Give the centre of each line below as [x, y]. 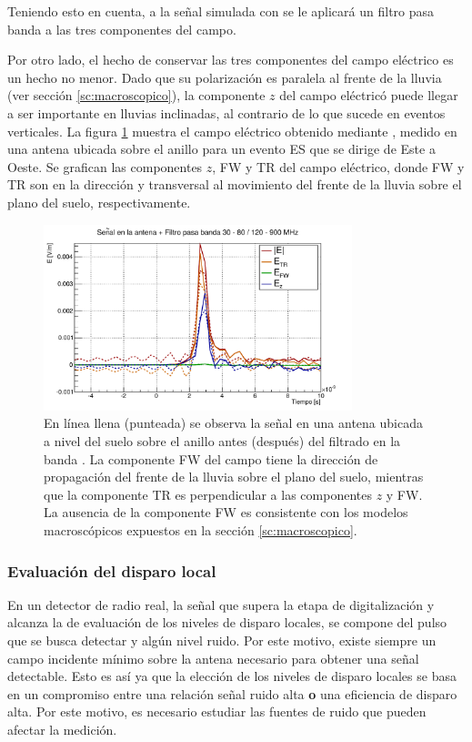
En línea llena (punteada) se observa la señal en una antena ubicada [233, 423]
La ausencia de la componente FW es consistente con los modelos [226, 512]
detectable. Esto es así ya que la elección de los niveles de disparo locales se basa [232, 676]
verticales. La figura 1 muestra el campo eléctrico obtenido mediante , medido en [232, 131]
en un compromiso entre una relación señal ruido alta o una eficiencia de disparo [232, 693]
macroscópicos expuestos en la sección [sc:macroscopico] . [201, 530]
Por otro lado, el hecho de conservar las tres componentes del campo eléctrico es [231, 60]
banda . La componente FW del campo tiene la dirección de [211, 458]
